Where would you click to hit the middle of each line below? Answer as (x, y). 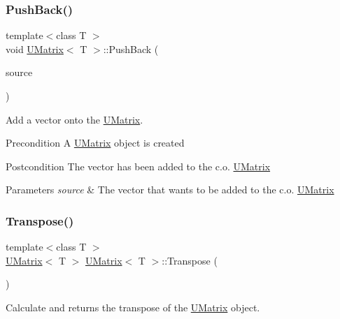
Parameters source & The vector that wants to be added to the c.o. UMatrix (170, 190)
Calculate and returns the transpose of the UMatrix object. (133, 307)
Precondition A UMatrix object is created (95, 143)
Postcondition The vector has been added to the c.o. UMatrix (138, 166)
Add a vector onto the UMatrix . (75, 119)
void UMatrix (35, 49)
